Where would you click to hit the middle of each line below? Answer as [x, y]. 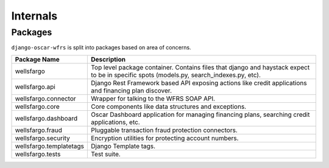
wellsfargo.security [42, 138]
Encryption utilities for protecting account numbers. [165, 138]
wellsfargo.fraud [38, 130]
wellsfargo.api [35, 86]
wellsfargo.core [37, 107]
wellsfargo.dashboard [46, 118]
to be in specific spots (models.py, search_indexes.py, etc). [176, 75]
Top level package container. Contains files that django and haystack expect [200, 67]
